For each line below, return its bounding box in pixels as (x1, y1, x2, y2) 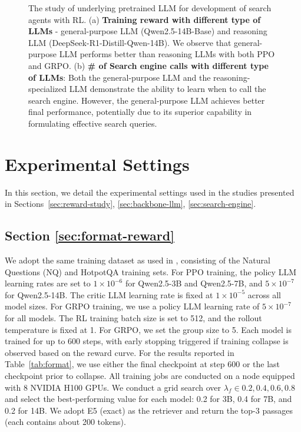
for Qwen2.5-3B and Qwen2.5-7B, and (125, 277, 263, 289)
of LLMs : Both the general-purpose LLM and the (28, 71, 211, 83)
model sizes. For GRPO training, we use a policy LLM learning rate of (5, 300, 260, 312)
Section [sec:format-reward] (5, 226, 174, 245)
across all (247, 288, 281, 301)
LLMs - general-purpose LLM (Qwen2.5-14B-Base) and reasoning (28, 25, 267, 37)
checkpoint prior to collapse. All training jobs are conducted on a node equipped (5, 369, 295, 381)
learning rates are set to (5, 277, 91, 289)
